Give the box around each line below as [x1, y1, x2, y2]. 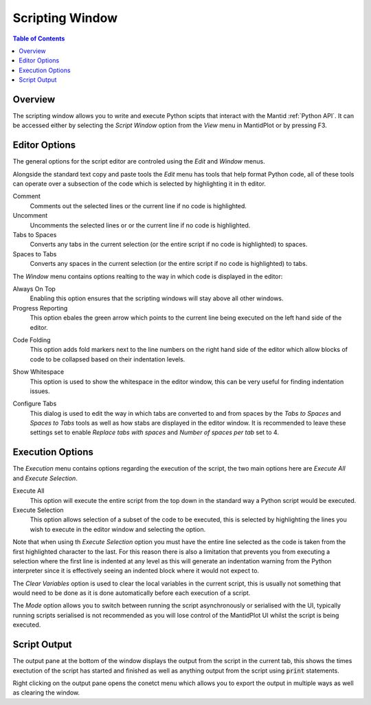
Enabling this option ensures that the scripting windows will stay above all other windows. [30, 294, 284, 302]
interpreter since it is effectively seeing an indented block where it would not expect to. [12, 567, 260, 575]
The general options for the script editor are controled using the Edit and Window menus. [12, 157, 265, 166]
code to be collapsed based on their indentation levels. [30, 355, 185, 363]
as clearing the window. [12, 689, 80, 697]
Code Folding [12, 335, 51, 344]
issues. [30, 387, 51, 395]
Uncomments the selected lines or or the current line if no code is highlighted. [30, 221, 251, 230]
